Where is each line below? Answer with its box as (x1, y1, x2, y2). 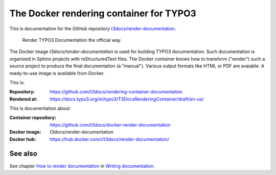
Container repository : (9, 115, 57, 121)
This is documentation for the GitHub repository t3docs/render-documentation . (9, 26, 176, 32)
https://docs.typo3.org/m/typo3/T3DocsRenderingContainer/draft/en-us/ (50, 96, 204, 102)
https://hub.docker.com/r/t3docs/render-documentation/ (50, 136, 170, 142)
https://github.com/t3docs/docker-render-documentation (50, 121, 171, 128)
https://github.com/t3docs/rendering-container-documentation (50, 89, 183, 95)
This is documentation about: (9, 105, 71, 112)
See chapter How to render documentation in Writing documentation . (9, 163, 155, 169)
